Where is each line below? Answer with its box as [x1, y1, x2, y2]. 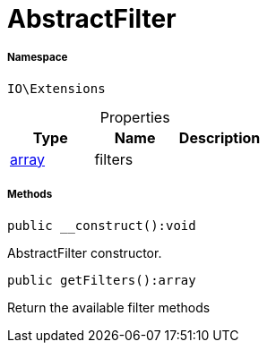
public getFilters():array [7, 272, 196, 287]
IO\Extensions [7, 81, 106, 96]
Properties [99, 107, 170, 126]
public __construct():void [7, 218, 196, 233]
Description [178, 128, 261, 147]
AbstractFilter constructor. [7, 244, 162, 260]
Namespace [7, 51, 68, 64]
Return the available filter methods [7, 299, 211, 315]
